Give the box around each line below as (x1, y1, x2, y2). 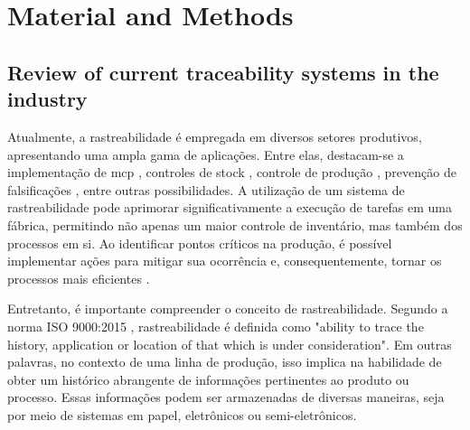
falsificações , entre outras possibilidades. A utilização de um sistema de (7, 180, 405, 199)
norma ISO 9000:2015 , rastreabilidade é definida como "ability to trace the (7, 316, 424, 335)
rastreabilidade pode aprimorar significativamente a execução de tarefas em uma (7, 198, 452, 217)
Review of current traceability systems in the (7, 58, 439, 86)
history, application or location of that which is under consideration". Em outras (7, 334, 452, 353)
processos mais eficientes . (7, 268, 150, 287)
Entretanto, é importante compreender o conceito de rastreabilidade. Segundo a (7, 299, 448, 318)
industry (7, 85, 88, 113)
